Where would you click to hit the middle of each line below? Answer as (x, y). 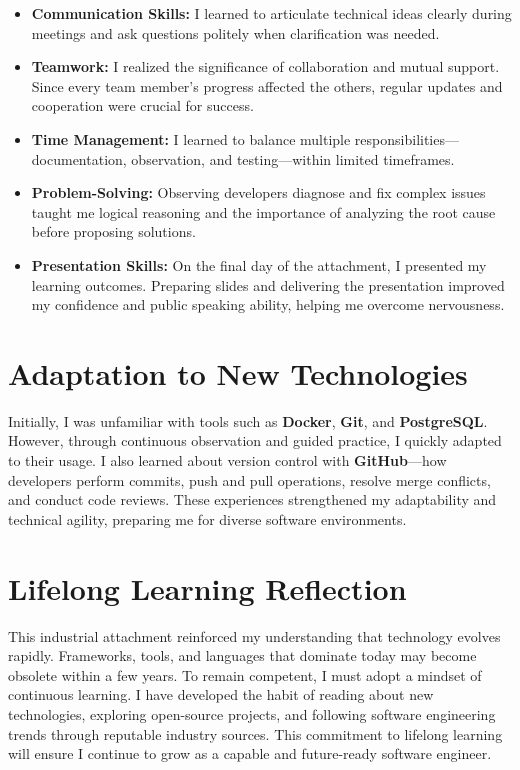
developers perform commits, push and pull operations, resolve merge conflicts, (249, 479)
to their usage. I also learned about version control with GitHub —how (227, 460)
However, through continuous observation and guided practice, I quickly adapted (255, 440)
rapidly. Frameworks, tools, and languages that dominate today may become (242, 655)
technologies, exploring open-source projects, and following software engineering (252, 713)
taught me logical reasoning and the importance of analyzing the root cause (263, 211)
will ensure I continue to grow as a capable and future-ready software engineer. (250, 753)
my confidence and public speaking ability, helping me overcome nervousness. (268, 304)
